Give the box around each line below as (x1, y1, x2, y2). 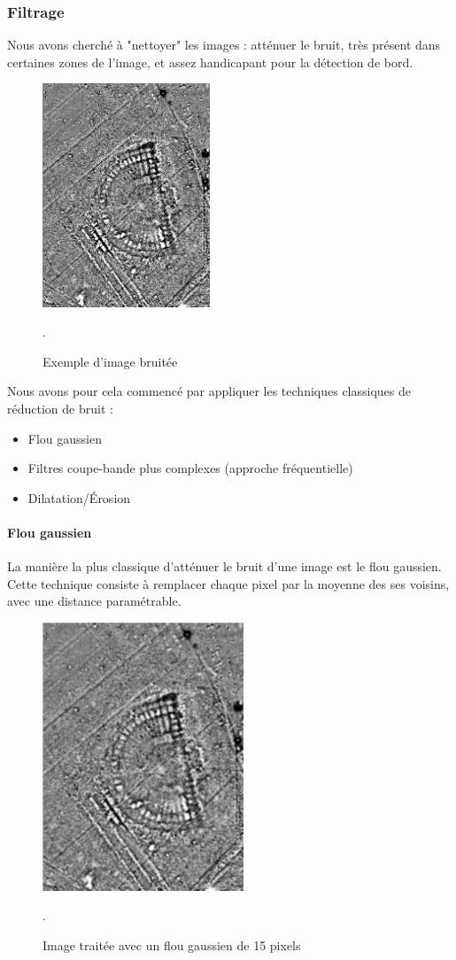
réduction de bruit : (7, 399, 113, 418)
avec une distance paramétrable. (7, 592, 182, 610)
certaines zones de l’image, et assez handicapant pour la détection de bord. (7, 52, 413, 71)
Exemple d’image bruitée (43, 352, 178, 370)
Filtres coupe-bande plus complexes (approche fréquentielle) (27, 459, 353, 477)
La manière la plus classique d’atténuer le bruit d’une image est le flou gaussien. (7, 557, 442, 576)
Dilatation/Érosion (27, 488, 131, 507)
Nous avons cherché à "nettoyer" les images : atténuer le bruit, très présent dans (7, 35, 441, 54)
